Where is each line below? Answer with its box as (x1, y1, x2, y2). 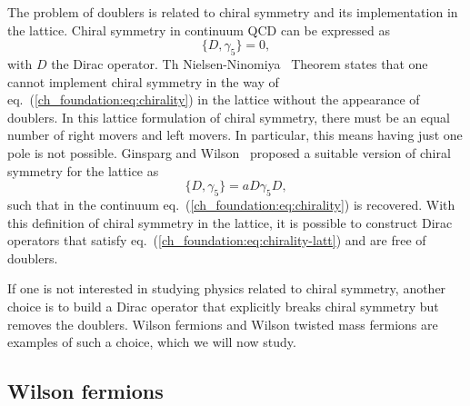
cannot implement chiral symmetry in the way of (7, 72, 279, 91)
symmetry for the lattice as (7, 161, 159, 180)
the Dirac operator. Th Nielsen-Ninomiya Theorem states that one (51, 54, 428, 73)
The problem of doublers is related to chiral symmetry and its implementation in (7, 3, 458, 21)
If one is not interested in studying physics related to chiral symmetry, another (7, 279, 446, 298)
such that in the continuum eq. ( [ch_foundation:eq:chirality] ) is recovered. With (7, 194, 455, 213)
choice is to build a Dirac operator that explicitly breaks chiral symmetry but (7, 296, 439, 315)
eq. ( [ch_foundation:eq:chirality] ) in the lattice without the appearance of (7, 90, 420, 109)
